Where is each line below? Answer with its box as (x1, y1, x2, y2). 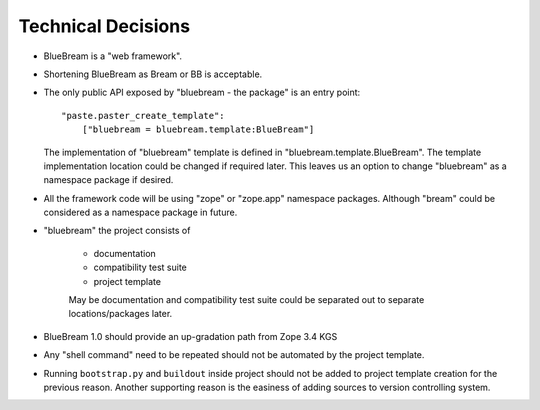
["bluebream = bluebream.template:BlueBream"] (81, 124, 315, 135)
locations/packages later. (68, 308, 173, 320)
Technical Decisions (18, 15, 190, 37)
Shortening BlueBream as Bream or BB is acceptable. (43, 68, 263, 80)
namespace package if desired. (43, 174, 174, 186)
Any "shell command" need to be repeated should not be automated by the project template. (43, 349, 425, 361)
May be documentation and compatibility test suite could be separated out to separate (68, 294, 425, 306)
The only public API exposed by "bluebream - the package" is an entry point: (43, 86, 361, 99)
